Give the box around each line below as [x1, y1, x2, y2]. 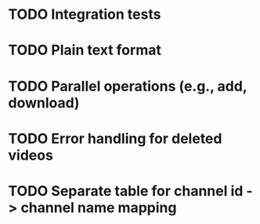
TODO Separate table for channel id [8, 182, 244, 200]
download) [8, 94, 80, 111]
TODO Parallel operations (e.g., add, [8, 77, 247, 95]
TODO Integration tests [8, 5, 161, 23]
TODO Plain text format [8, 42, 162, 60]
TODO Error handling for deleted [8, 129, 222, 147]
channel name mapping [20, 198, 177, 216]
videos [8, 146, 53, 164]
